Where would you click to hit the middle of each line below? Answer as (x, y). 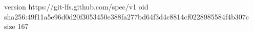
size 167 (16, 26)
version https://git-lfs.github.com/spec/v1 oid (76, 6)
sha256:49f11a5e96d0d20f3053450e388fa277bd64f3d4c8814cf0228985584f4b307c (127, 16)
